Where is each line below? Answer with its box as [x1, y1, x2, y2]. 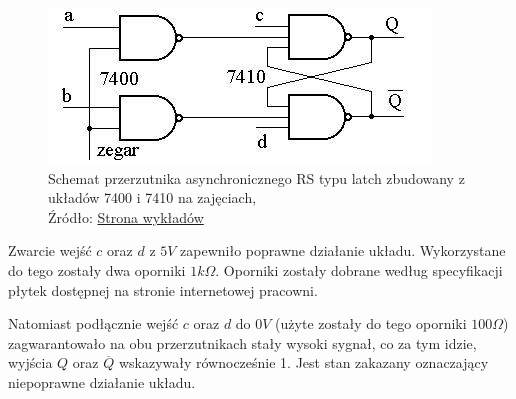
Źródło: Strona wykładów [48, 206, 204, 227]
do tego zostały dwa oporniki [8, 259, 186, 280]
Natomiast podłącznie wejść [8, 313, 179, 334]
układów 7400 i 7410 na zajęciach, [48, 187, 257, 208]
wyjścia [8, 352, 53, 373]
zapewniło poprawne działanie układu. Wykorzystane [180, 240, 506, 261]
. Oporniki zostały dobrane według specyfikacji [215, 259, 503, 280]
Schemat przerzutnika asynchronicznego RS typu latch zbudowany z [48, 167, 465, 188]
